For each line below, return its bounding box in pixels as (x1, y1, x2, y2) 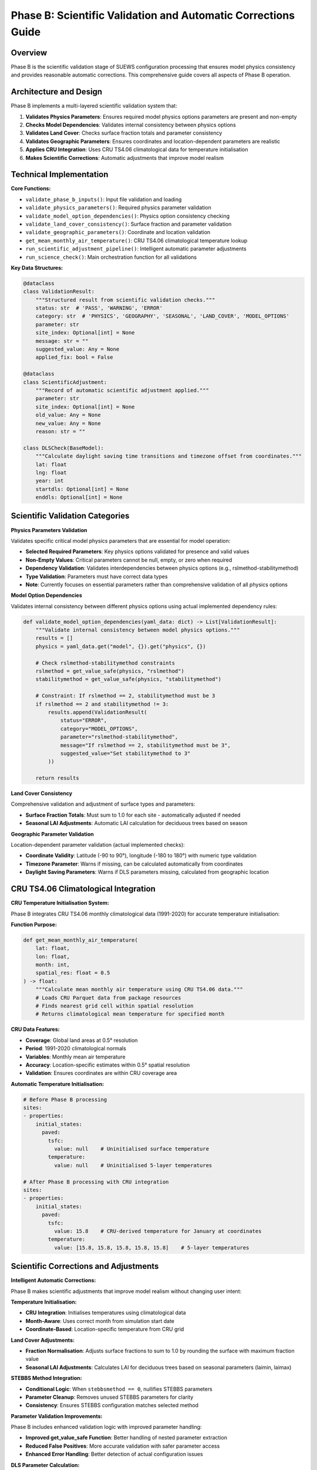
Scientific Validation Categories (11, 511, 130, 521)
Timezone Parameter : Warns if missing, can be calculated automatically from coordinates (25, 860, 244, 867)
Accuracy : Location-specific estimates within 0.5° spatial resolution (25, 1061, 190, 1068)
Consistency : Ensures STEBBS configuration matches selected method (25, 1402, 199, 1409)
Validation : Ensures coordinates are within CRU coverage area (25, 1070, 177, 1077)
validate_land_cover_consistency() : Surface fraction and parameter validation (25, 220, 232, 228)
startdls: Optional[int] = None (35, 486, 129, 492)
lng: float (35, 469, 67, 476)
